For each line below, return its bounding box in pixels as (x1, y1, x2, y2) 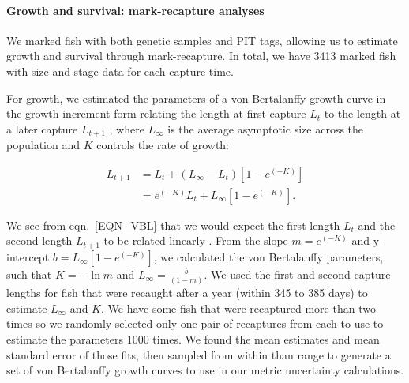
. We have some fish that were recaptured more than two (100, 299, 376, 316)
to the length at (324, 105, 401, 122)
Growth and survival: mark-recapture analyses (6, 2, 265, 18)
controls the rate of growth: (96, 137, 230, 153)
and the (358, 216, 396, 233)
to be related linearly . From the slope (103, 232, 288, 249)
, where (109, 120, 144, 137)
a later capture (6, 120, 78, 137)
